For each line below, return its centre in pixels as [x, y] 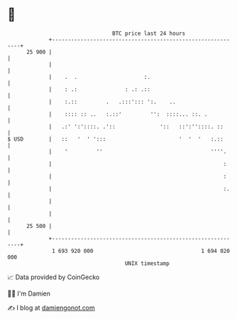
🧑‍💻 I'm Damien [29, 293]
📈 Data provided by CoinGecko [54, 277]
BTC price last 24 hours [149, 33]
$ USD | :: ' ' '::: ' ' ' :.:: [115, 139]
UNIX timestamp [147, 263]
